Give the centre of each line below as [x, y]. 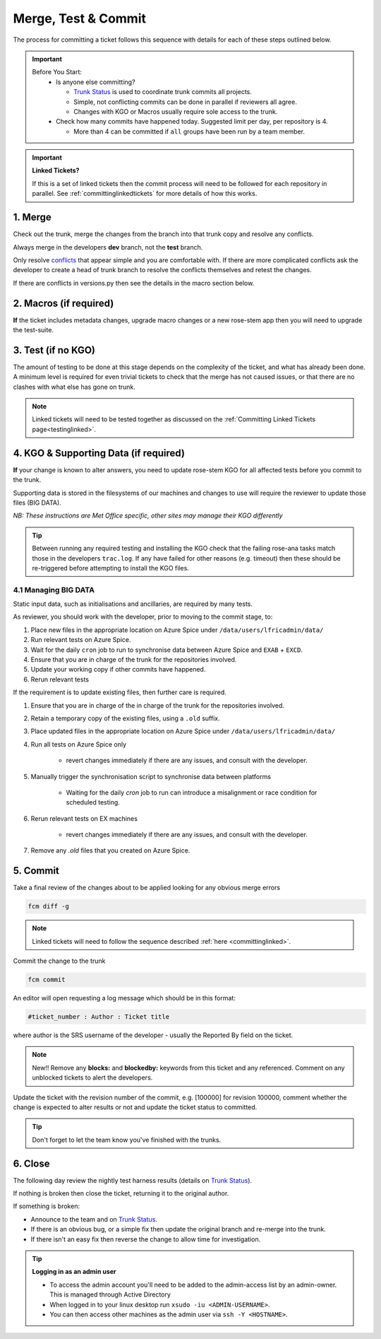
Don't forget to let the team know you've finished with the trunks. [127, 1140]
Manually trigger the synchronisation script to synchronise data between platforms [151, 776]
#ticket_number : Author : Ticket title [98, 1017]
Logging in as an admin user [74, 1272]
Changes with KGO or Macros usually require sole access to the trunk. [176, 111]
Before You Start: [57, 72]
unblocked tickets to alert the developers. [92, 1077]
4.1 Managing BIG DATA [54, 590]
